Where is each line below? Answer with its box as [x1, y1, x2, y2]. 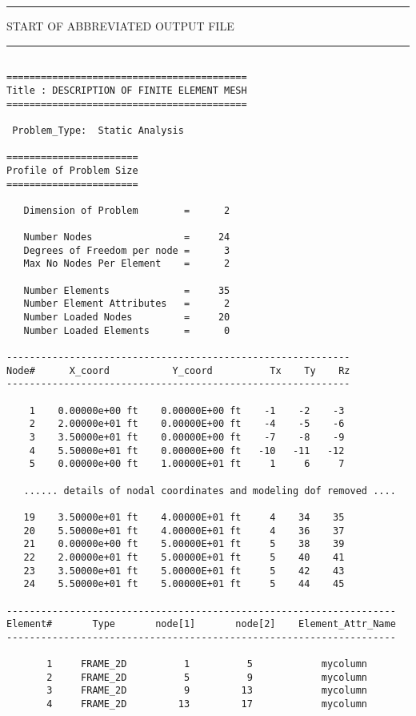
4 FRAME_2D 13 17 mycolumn [46, 698, 368, 710]
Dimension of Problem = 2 [23, 204, 230, 216]
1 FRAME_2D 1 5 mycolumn [46, 658, 368, 670]
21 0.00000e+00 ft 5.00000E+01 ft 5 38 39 [23, 538, 345, 550]
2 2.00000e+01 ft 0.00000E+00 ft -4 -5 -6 [29, 418, 345, 430]
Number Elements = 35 [23, 284, 230, 296]
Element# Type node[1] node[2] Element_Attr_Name [6, 618, 396, 630]
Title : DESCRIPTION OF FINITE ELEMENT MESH [6, 84, 247, 96]
